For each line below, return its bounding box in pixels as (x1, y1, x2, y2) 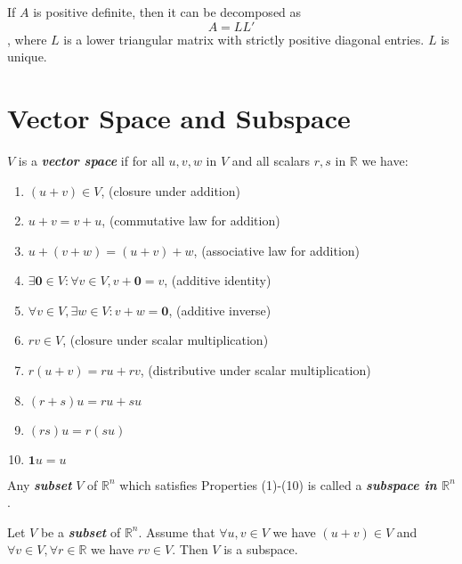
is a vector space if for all (18, 151, 165, 169)
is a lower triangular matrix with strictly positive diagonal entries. (63, 29, 425, 48)
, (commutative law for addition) (101, 211, 280, 230)
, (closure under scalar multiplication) (62, 331, 269, 349)
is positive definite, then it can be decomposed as (33, 3, 302, 20)
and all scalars (231, 151, 311, 169)
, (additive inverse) (168, 300, 272, 319)
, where (7, 29, 47, 48)
